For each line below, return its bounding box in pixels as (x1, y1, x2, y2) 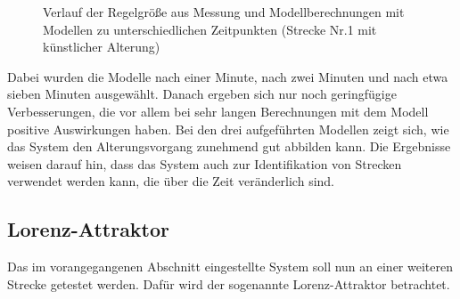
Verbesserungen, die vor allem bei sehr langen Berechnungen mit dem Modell (7, 101, 429, 120)
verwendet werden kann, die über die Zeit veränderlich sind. (7, 172, 335, 190)
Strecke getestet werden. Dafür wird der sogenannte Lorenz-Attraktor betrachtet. (7, 274, 450, 293)
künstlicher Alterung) (43, 37, 160, 56)
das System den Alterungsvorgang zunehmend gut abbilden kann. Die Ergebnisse (7, 137, 451, 156)
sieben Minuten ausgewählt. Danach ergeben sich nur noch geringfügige (7, 85, 397, 103)
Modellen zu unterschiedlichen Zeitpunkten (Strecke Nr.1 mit (43, 20, 377, 38)
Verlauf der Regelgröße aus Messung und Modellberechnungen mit (43, 3, 405, 20)
